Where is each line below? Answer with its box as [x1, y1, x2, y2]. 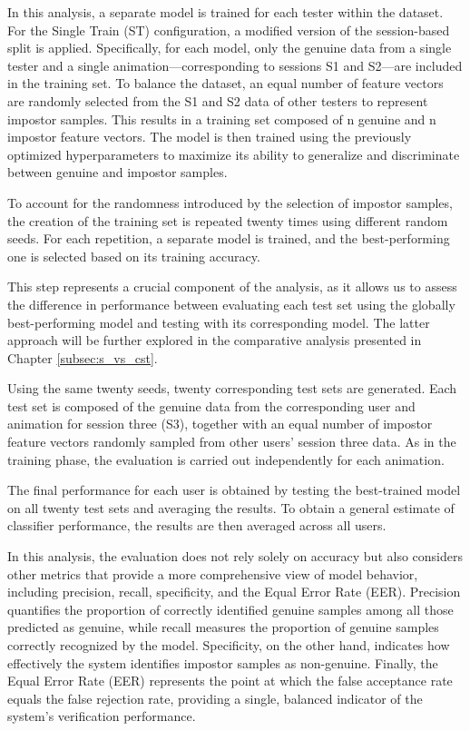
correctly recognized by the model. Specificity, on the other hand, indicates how [7, 636, 450, 654]
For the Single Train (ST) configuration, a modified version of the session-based [7, 20, 450, 39]
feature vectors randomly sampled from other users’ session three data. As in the [7, 432, 456, 451]
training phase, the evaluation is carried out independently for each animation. [7, 449, 445, 469]
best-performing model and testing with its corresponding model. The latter [7, 312, 430, 331]
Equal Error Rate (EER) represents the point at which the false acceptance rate [7, 671, 453, 690]
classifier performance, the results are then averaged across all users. [7, 516, 387, 535]
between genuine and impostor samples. [7, 163, 228, 182]
